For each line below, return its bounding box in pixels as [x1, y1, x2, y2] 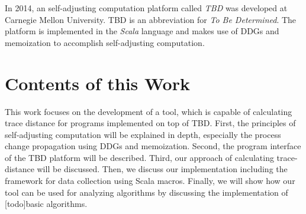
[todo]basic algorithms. [5, 197, 88, 210]
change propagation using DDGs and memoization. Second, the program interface [5, 140, 301, 152]
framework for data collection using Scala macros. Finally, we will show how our [5, 175, 295, 187]
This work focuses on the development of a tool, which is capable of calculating [5, 105, 292, 117]
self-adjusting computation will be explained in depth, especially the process [5, 128, 281, 140]
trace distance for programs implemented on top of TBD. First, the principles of [5, 117, 296, 129]
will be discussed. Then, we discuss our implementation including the [37, 163, 288, 175]
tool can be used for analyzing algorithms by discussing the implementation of [5, 186, 288, 198]
